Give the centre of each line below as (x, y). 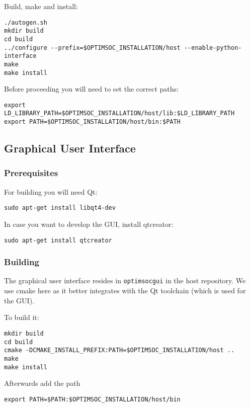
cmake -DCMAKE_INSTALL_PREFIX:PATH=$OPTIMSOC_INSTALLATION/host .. (119, 350)
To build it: (22, 317)
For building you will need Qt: (51, 191)
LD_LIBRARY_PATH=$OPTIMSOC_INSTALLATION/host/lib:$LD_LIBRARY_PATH (119, 113)
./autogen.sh (26, 22)
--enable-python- (213, 48)
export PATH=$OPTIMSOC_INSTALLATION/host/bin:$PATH (92, 122)
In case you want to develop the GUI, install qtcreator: (89, 224)
